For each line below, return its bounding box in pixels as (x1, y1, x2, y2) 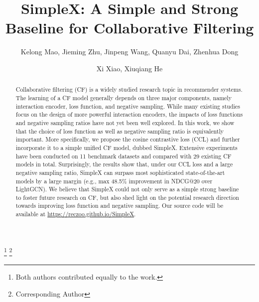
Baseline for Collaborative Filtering (5, 17, 254, 38)
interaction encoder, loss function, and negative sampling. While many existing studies (15, 102, 240, 110)
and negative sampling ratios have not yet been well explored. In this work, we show (15, 118, 235, 127)
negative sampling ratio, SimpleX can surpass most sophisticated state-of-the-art (15, 168, 225, 176)
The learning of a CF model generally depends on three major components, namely (15, 93, 232, 102)
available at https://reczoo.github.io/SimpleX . (15, 210, 136, 218)
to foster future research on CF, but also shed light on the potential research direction (15, 193, 239, 201)
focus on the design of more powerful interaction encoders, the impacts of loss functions (15, 110, 243, 119)
